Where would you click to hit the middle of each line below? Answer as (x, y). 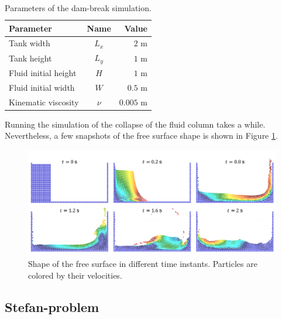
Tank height (30, 58)
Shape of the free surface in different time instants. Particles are (143, 264)
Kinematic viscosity (44, 102)
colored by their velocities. (75, 275)
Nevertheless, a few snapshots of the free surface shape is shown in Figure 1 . (141, 136)
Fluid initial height (43, 72)
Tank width (30, 43)
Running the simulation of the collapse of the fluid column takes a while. (135, 124)
